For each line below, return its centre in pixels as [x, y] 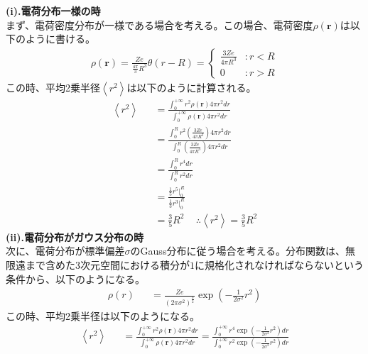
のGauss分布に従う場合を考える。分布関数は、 [238, 251]
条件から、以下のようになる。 [75, 278]
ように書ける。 [60, 39]
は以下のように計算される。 [191, 87]
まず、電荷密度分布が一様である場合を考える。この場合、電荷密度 [159, 24]
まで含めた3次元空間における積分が [107, 264]
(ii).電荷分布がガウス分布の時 [75, 237]
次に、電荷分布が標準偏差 [65, 251]
